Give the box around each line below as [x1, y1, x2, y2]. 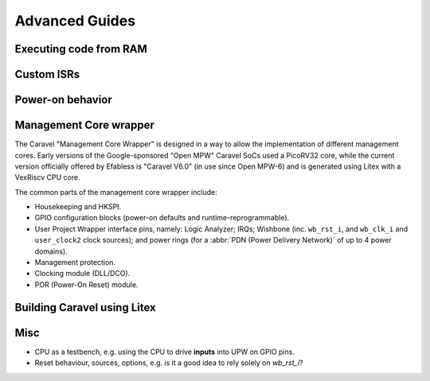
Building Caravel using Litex [14, 301, 156, 314]
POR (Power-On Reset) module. [34, 279, 139, 290]
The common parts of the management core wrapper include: [14, 187, 218, 196]
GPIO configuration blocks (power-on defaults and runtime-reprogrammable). [34, 213, 290, 223]
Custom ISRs [14, 68, 80, 81]
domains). [34, 247, 68, 256]
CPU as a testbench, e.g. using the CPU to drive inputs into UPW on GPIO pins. [34, 347, 295, 356]
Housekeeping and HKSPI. [34, 202, 122, 212]
